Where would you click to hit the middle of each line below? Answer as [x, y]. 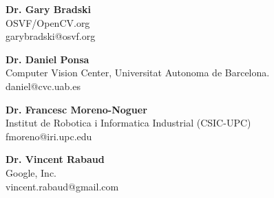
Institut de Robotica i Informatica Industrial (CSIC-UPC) [128, 123]
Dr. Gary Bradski [48, 9]
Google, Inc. [31, 172]
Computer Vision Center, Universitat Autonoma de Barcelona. [138, 73]
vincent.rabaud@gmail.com [62, 186]
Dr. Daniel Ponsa [48, 59]
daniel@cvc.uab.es [43, 86]
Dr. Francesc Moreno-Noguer [76, 109]
